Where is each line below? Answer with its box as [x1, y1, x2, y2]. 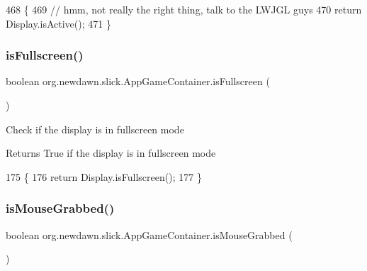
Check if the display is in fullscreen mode [6, 121, 184, 136]
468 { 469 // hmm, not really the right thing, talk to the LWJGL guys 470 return [6, 2, 362, 16]
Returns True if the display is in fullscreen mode [6, 145, 216, 160]
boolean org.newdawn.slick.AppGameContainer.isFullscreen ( [6, 74, 270, 89]
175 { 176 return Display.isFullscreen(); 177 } [6, 169, 202, 184]
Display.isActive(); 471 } [6, 16, 111, 31]
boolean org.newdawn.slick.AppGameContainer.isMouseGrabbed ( [6, 227, 293, 242]
